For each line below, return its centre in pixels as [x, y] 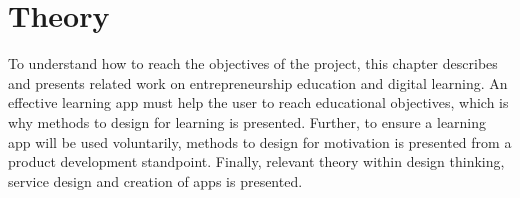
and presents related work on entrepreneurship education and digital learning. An [258, 82]
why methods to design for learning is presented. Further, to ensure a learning [247, 121]
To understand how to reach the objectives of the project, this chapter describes [253, 63]
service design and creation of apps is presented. [155, 180]
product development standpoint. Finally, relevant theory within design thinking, [256, 161]
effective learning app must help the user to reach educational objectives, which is [258, 102]
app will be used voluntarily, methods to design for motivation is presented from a [260, 141]
